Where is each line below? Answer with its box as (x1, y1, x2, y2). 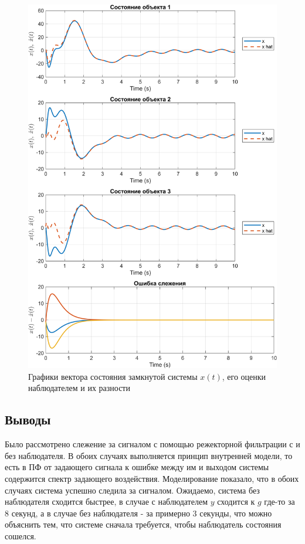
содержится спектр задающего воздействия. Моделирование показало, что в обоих (5, 472, 299, 485)
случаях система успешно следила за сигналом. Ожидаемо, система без (5, 484, 260, 496)
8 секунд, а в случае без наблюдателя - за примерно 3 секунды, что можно (5, 506, 272, 519)
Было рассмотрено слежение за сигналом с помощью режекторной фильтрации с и (5, 438, 300, 450)
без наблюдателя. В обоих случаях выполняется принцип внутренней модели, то (5, 449, 293, 461)
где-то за (264, 495, 295, 508)
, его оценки (222, 370, 266, 382)
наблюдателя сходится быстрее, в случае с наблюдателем (5, 495, 208, 508)
